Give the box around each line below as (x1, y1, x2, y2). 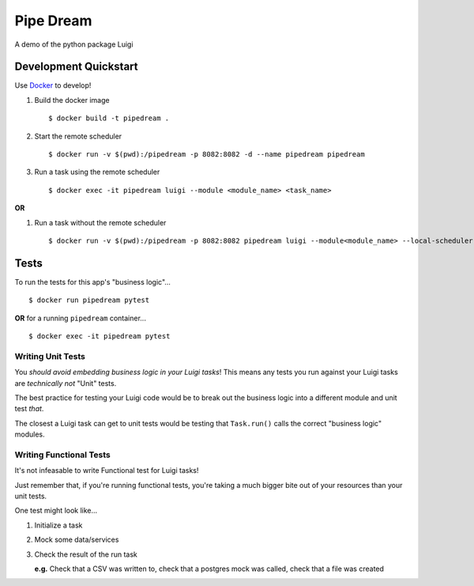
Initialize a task (34, 520, 83, 530)
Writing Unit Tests (14, 350, 86, 361)
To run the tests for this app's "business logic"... (14, 277, 171, 286)
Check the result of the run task (34, 550, 138, 559)
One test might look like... (14, 506, 98, 516)
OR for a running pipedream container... (14, 313, 146, 323)
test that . (14, 404, 44, 414)
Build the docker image (34, 95, 110, 104)
